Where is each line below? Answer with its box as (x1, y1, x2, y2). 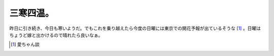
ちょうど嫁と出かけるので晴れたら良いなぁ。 (9, 32, 103, 38)
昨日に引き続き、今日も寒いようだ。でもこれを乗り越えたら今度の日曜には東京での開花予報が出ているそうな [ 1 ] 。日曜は (9, 25, 261, 31)
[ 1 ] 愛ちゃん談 (11, 41, 40, 47)
